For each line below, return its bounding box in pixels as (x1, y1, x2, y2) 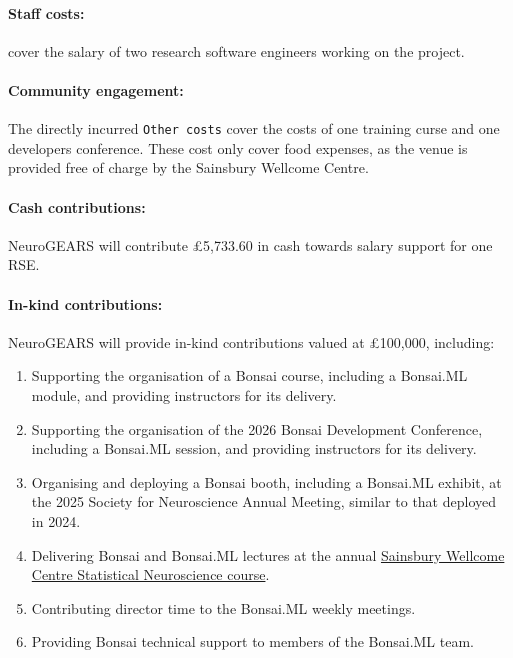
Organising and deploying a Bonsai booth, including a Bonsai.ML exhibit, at (31, 471, 502, 492)
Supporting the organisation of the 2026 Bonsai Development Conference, (31, 418, 483, 439)
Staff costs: (8, 2, 85, 23)
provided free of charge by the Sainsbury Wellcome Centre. (8, 157, 369, 178)
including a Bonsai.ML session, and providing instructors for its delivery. (31, 438, 477, 459)
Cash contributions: (8, 196, 146, 217)
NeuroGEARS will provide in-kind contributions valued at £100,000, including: (8, 331, 495, 352)
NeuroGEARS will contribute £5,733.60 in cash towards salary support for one (8, 234, 493, 255)
